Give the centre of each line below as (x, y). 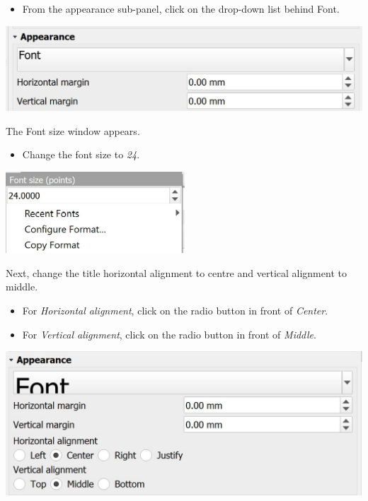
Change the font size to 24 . (81, 154)
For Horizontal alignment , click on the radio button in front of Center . (175, 310)
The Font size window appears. (73, 130)
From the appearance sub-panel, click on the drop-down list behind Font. (181, 8)
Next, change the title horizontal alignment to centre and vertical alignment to (176, 272)
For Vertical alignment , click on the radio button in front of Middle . (169, 334)
